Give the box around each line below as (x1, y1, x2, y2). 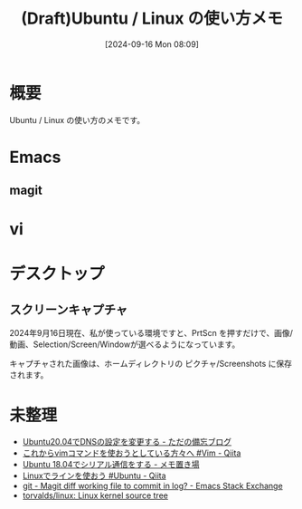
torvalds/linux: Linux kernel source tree (22, 490, 169, 501)
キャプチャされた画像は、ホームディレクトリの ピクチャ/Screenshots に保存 (9, 359, 292, 370)
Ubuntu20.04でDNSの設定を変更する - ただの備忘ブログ (22, 437, 232, 447)
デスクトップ (9, 264, 106, 283)
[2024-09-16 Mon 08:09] (105, 38, 199, 50)
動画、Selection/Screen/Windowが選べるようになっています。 (9, 339, 241, 350)
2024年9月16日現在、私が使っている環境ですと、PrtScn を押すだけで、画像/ (9, 328, 294, 339)
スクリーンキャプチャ (9, 303, 128, 318)
